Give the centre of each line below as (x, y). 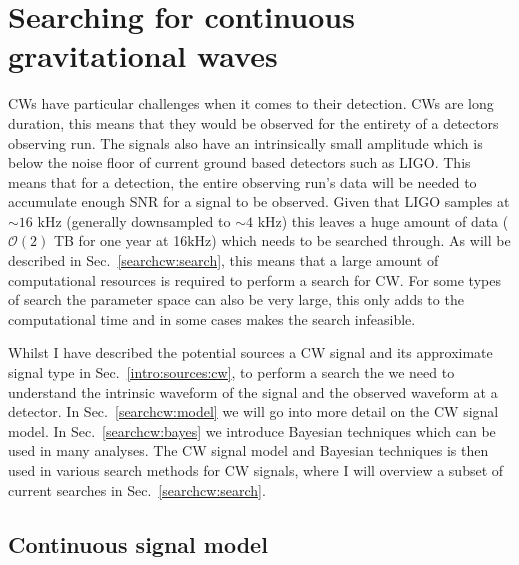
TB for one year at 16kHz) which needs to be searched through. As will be (282, 240)
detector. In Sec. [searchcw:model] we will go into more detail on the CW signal (253, 411)
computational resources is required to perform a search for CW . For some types (254, 279)
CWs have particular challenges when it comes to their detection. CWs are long (251, 103)
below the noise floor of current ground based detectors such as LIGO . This (239, 162)
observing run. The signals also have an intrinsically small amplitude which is (245, 142)
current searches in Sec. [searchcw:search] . (137, 489)
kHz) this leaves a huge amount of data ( (383, 220)
